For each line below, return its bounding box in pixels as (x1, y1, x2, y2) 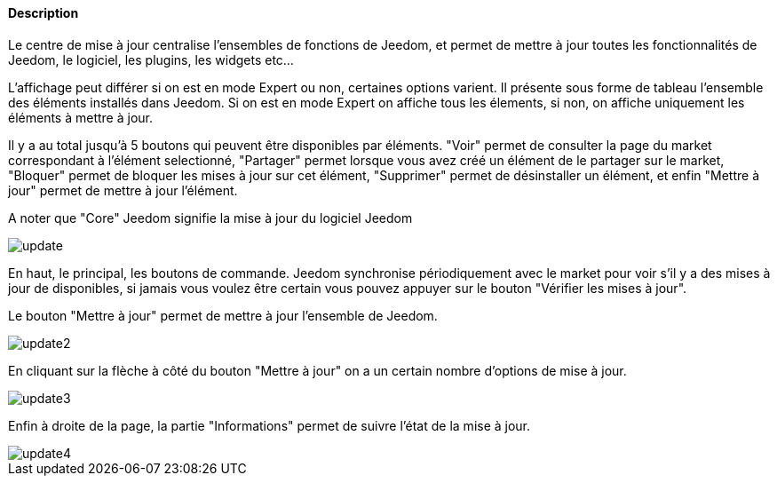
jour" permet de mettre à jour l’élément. (8, 182, 238, 198)
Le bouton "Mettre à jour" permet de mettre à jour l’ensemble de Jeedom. (8, 307, 438, 323)
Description (8, 5, 79, 20)
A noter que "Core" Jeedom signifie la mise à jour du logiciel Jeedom (8, 210, 413, 226)
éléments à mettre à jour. (8, 109, 153, 125)
